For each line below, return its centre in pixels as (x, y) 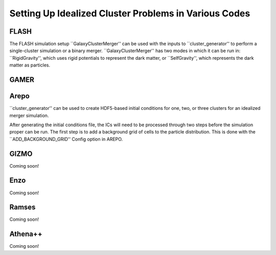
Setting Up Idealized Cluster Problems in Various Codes (130, 13)
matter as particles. (30, 65)
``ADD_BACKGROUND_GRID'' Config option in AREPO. (66, 139)
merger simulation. (29, 115)
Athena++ (26, 234)
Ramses (22, 207)
